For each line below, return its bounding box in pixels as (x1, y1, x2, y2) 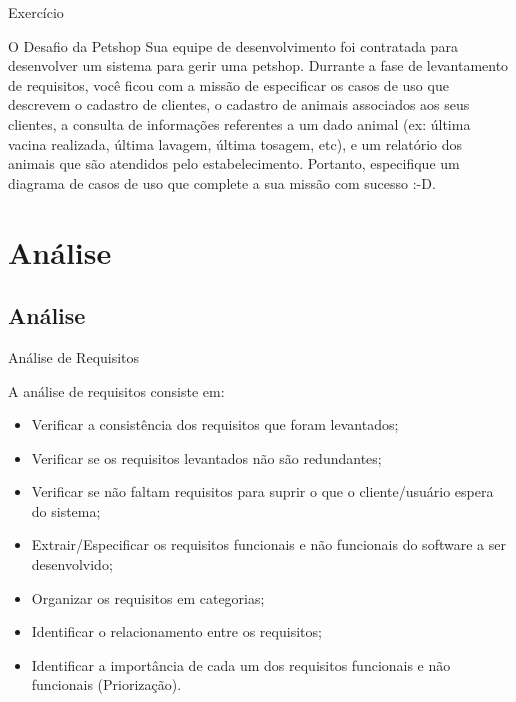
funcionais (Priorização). (31, 674, 182, 695)
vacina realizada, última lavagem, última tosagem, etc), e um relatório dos (8, 133, 463, 154)
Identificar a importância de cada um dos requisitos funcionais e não (31, 654, 451, 675)
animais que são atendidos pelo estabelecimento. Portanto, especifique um (8, 153, 460, 174)
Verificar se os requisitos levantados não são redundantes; (31, 447, 382, 468)
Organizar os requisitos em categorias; (31, 587, 265, 608)
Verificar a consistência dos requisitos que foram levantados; (31, 414, 399, 435)
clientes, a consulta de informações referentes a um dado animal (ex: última (8, 113, 471, 134)
